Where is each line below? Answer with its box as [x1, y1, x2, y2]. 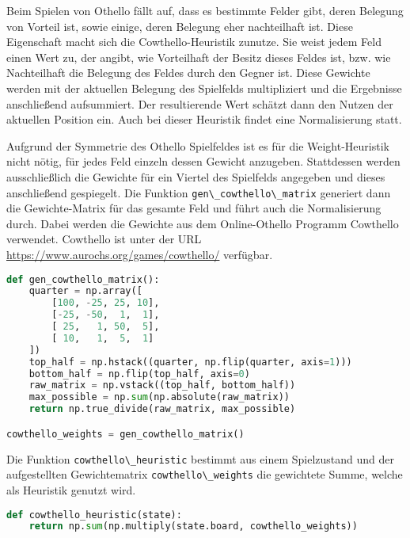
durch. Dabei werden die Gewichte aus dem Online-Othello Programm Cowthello [6, 215, 399, 231]
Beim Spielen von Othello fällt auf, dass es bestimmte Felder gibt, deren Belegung [6, 2, 404, 18]
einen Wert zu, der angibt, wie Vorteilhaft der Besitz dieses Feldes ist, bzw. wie [6, 48, 391, 65]
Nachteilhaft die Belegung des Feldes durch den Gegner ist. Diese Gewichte [6, 64, 370, 81]
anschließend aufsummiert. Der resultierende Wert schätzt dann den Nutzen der [6, 95, 393, 112]
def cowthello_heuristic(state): [6, 509, 182, 521]
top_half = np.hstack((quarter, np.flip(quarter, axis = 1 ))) [28, 356, 352, 368]
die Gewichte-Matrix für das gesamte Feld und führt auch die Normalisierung [6, 200, 382, 216]
